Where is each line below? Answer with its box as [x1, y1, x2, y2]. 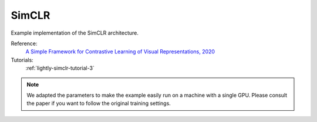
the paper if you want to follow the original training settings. [26, 100, 171, 107]
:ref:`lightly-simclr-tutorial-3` [25, 65, 95, 72]
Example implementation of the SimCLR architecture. [11, 29, 139, 36]
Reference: [11, 40, 38, 47]
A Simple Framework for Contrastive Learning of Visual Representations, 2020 [25, 48, 215, 55]
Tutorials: [11, 56, 33, 63]
